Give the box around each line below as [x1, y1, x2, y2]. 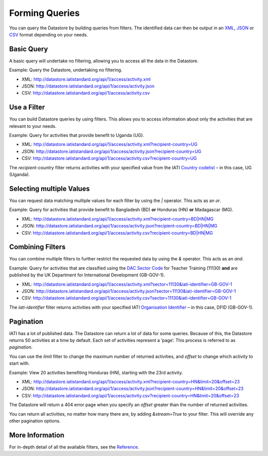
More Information [9, 431, 65, 439]
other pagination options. [9, 418, 61, 424]
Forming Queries [9, 7, 80, 18]
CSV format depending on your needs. [9, 31, 88, 37]
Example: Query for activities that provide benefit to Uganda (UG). [9, 132, 144, 138]
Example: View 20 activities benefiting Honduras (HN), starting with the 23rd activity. [9, 369, 183, 375]
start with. [9, 360, 30, 366]
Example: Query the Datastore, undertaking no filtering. [9, 67, 123, 73]
